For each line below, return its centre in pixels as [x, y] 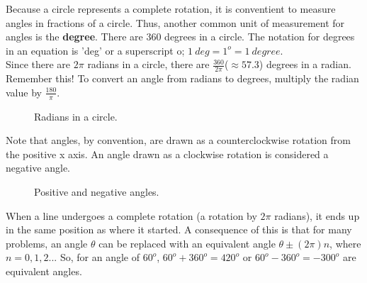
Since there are [38, 64]
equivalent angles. [44, 271]
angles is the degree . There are [74, 37]
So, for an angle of [100, 257]
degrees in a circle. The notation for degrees [260, 37]
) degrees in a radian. [305, 64]
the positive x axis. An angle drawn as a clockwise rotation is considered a [167, 154]
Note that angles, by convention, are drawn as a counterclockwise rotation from [178, 140]
